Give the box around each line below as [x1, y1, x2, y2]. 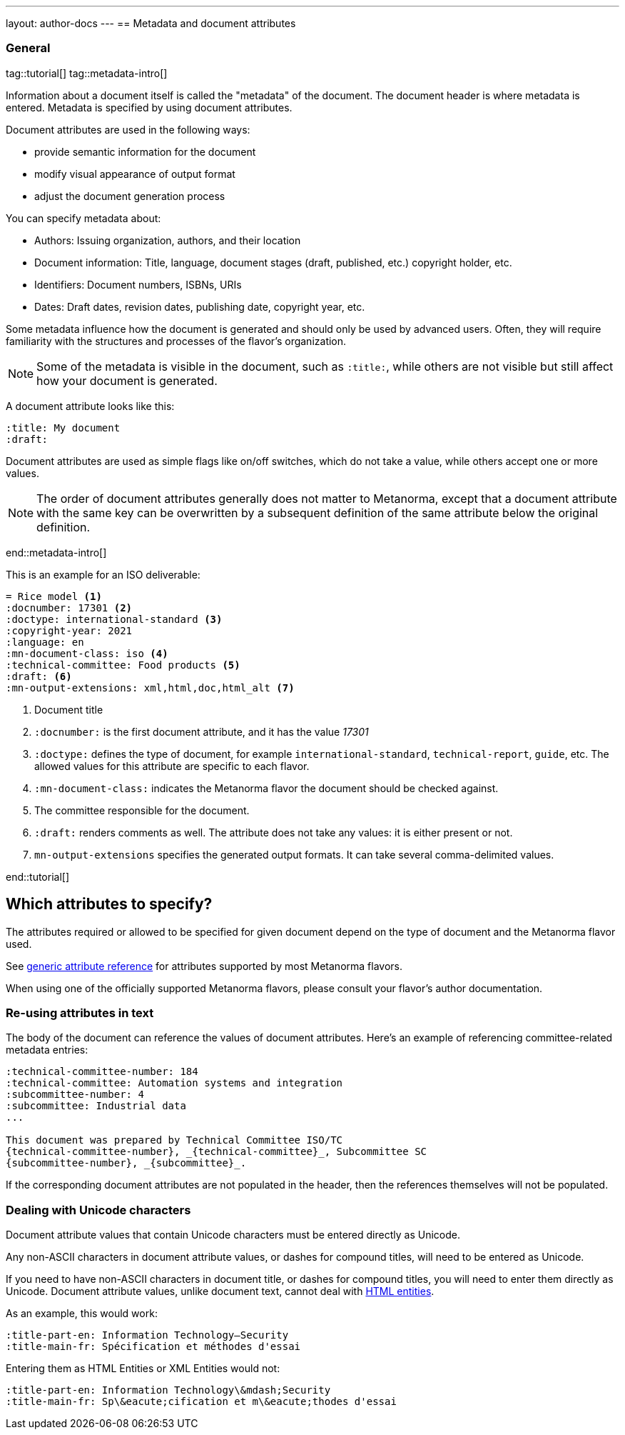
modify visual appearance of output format [34, 167, 235, 180]
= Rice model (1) [6, 590, 102, 602]
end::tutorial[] [6, 870, 70, 883]
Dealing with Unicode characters [6, 1202, 191, 1217]
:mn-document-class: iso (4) [6, 647, 168, 659]
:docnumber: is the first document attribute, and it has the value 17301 [34, 725, 369, 738]
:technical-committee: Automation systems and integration [6, 1077, 343, 1089]
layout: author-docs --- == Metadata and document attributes [6, 17, 296, 29]
